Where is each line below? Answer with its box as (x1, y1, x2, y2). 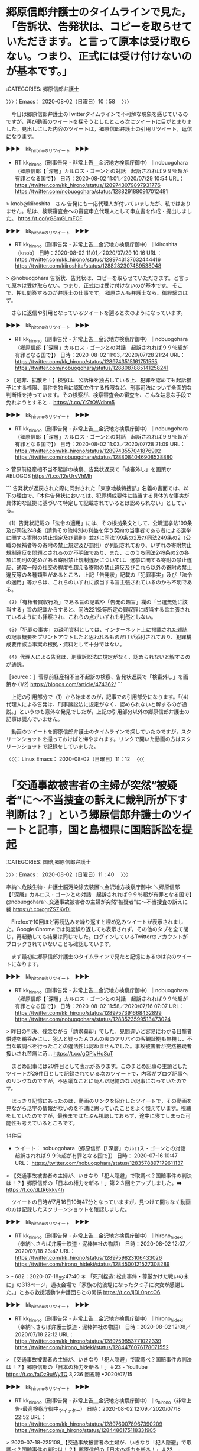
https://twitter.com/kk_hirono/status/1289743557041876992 (14, 448, 161, 455)
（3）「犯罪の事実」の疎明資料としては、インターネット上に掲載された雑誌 (6, 626, 188, 633)
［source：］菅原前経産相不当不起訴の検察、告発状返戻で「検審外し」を (6, 673, 184, 681)
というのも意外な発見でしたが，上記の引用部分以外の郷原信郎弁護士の (18, 708, 190, 715)
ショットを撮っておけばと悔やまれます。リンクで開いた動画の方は (21, 735, 181, 743)
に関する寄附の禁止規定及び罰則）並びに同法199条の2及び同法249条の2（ (6, 534, 186, 542)
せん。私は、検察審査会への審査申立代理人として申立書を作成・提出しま (11, 207, 187, 214)
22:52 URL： (14, 1414, 46, 1421)
